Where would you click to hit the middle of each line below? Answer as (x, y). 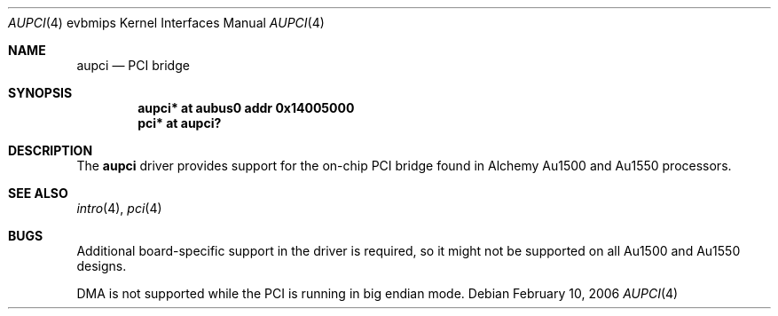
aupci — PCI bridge (133, 65)
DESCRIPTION (51, 150)
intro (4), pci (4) (119, 208)
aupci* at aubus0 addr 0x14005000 (246, 108)
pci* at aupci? (180, 123)
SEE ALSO (38, 193)
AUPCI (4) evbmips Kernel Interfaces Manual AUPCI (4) (166, 23)
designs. (102, 266)
